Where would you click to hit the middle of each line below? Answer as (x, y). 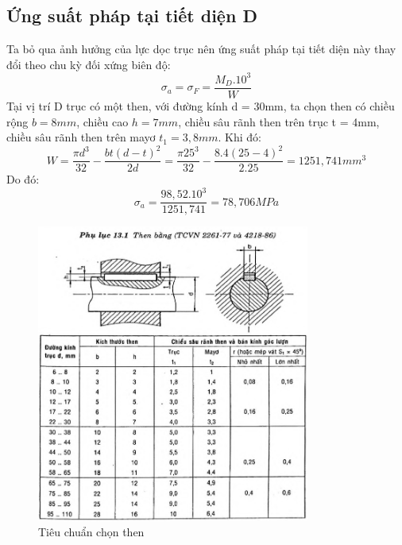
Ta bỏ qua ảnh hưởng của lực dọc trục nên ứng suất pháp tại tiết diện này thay (201, 49)
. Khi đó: (240, 137)
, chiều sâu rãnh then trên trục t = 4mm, (279, 121)
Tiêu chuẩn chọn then (91, 532)
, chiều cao (102, 121)
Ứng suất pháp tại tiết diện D (132, 15)
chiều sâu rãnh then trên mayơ (81, 137)
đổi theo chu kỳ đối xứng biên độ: (89, 64)
